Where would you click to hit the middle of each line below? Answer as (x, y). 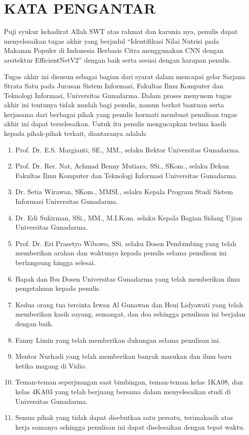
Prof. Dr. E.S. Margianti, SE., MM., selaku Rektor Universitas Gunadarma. (128, 149)
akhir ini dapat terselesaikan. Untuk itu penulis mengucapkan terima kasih (115, 124)
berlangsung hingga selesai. (55, 262)
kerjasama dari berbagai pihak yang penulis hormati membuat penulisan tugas (121, 114)
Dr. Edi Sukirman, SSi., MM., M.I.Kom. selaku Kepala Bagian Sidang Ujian (129, 217)
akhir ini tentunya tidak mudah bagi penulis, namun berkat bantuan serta (114, 105)
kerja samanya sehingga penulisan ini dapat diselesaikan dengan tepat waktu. (130, 427)
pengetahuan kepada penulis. (58, 288)
